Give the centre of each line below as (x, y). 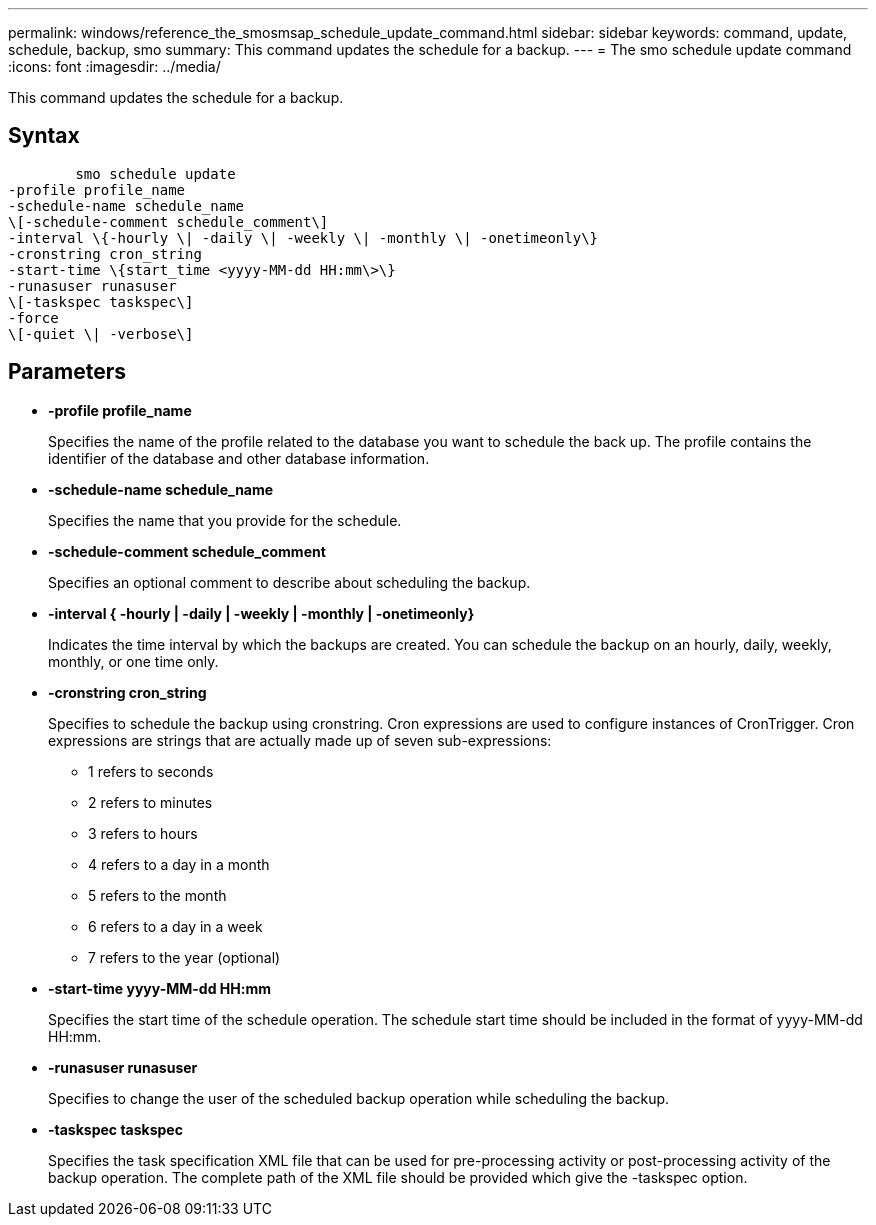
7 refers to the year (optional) (184, 957)
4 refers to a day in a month (179, 864)
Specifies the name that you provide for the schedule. (225, 520)
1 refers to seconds (151, 771)
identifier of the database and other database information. (239, 458)
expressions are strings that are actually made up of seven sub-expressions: (300, 740)
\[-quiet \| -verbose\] (101, 333)
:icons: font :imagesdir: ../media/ (114, 66)
